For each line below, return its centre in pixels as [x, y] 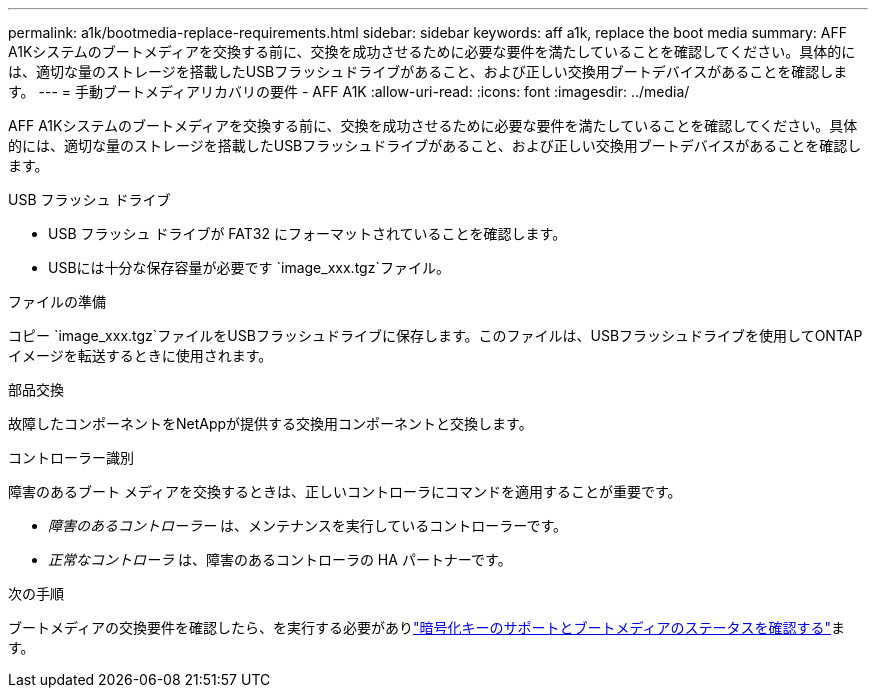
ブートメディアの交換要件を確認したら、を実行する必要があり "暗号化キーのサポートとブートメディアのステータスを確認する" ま [427, 627]
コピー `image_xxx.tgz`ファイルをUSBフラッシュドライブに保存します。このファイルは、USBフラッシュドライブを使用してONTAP [435, 335]
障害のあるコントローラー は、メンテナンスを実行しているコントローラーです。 [307, 525]
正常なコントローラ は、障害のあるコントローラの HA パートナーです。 [280, 559]
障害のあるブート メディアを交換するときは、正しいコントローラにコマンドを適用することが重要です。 [345, 491]
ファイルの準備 [57, 301]
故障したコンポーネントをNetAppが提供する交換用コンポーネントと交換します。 [270, 423]
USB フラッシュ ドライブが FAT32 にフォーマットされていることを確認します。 [307, 233]
